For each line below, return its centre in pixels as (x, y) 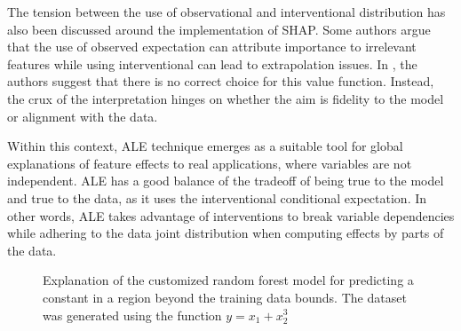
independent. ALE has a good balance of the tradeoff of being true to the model (226, 181)
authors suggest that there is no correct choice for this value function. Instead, (221, 81)
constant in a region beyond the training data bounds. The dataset (225, 297)
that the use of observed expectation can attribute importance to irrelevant (212, 47)
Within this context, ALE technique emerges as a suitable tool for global (205, 146)
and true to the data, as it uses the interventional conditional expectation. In (217, 197)
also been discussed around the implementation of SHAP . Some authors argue (219, 29)
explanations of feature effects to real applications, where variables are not (210, 163)
